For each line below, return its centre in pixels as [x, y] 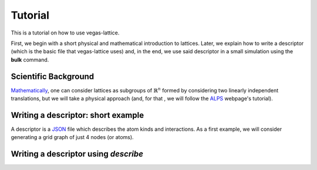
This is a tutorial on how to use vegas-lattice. [65, 33]
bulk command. [30, 60]
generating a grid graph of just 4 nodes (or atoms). [72, 137]
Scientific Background [53, 76]
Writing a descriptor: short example [77, 115]
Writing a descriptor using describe [77, 154]
